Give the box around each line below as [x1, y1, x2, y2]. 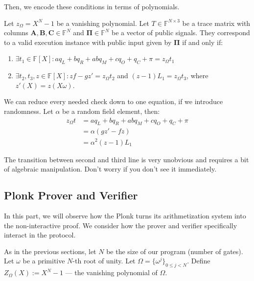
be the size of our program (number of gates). [106, 246, 243, 256]
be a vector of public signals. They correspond [112, 27, 250, 38]
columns [4, 27, 28, 38]
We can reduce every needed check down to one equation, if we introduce [4, 96, 223, 107]
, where [186, 70, 208, 81]
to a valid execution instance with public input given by [4, 37, 172, 47]
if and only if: [182, 37, 223, 47]
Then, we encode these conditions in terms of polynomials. [4, 1, 180, 11]
